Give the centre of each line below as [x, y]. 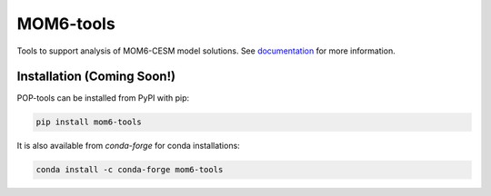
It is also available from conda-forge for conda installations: [128, 146]
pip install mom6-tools [89, 122]
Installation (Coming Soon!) [96, 77]
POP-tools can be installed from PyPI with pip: [103, 98]
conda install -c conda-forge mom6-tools [130, 170]
